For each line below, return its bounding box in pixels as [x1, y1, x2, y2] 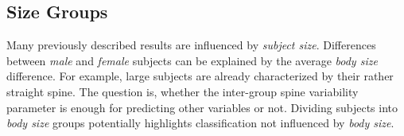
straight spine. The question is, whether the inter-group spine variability [6, 83, 359, 99]
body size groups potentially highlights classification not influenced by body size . [6, 115, 394, 131]
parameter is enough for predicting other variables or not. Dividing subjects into [6, 99, 398, 115]
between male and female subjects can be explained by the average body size [6, 52, 378, 68]
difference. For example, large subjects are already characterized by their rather [6, 68, 394, 84]
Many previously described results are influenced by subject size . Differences [6, 37, 376, 53]
